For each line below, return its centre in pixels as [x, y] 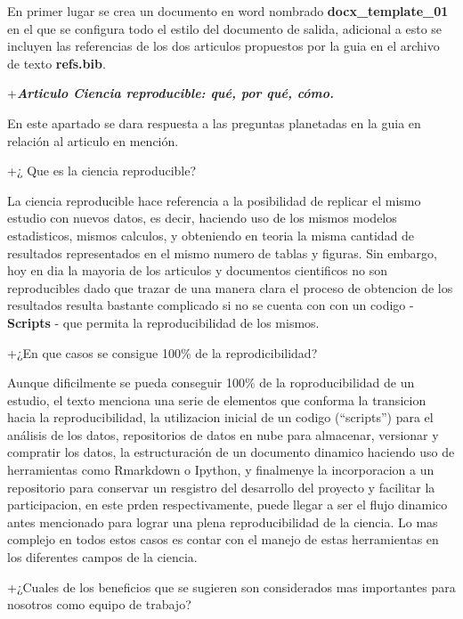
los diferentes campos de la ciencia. [102, 557]
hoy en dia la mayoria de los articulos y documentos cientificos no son [198, 270]
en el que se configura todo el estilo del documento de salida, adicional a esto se [225, 28]
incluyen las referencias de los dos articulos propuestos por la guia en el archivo [223, 46]
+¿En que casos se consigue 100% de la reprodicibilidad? [162, 352]
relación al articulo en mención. [93, 140]
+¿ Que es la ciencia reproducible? [102, 171]
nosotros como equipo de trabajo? [99, 604]
